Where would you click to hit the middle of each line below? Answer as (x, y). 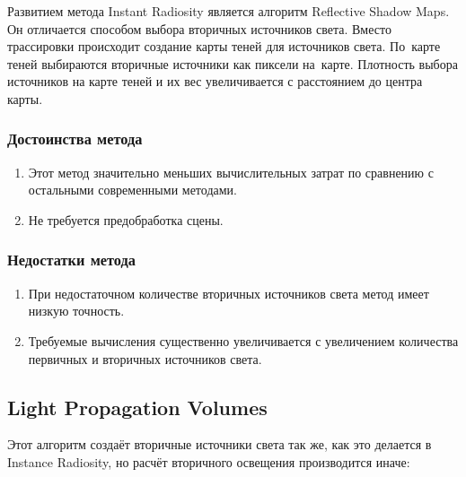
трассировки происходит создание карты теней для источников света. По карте (224, 46)
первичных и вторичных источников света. (145, 358)
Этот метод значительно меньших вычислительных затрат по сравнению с (231, 172)
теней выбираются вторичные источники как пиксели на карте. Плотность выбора (233, 63)
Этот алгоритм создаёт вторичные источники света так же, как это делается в (220, 444)
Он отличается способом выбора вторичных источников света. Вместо (199, 28)
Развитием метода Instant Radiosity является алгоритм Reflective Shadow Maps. (229, 11)
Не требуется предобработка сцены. (126, 219)
